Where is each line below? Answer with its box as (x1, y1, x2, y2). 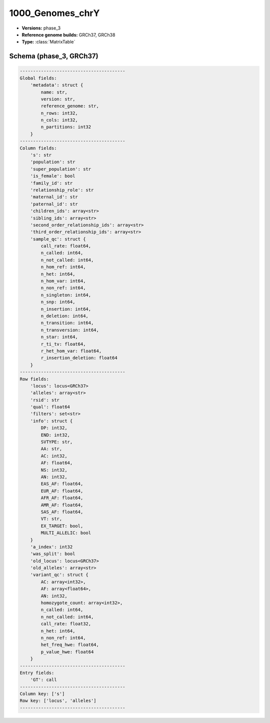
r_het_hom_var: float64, (40, 348, 102, 353)
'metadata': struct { (30, 82, 83, 88)
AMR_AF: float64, (40, 502, 83, 507)
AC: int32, (40, 453, 67, 458)
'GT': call (30, 677, 57, 682)
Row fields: (19, 376, 49, 382)
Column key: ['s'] (19, 691, 65, 697)
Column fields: (19, 145, 57, 151)
